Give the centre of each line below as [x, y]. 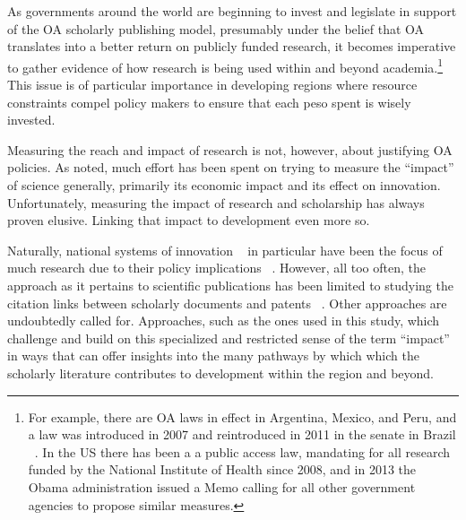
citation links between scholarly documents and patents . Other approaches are [227, 303]
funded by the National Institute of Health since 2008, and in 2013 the [222, 469]
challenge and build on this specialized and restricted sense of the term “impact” [229, 338]
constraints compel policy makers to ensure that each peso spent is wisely [209, 102]
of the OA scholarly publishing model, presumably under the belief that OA [216, 28]
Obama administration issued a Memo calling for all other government [222, 486]
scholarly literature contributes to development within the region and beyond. [220, 373]
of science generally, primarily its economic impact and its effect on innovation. [224, 185]
